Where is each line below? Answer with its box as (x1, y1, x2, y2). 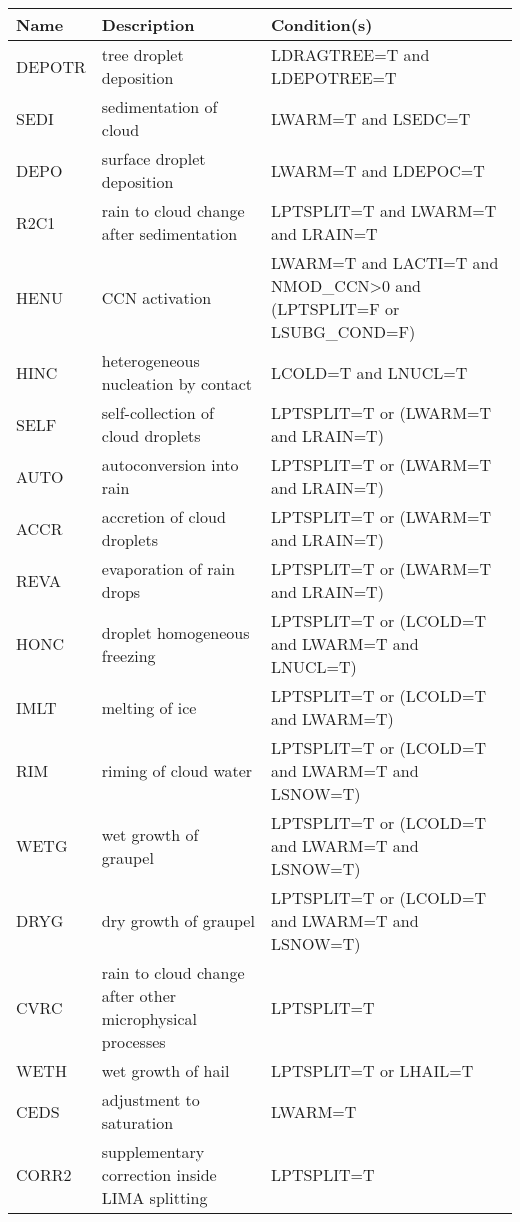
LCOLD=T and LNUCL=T (271, 360, 468, 384)
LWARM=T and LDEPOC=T (271, 158, 485, 182)
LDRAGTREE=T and (271, 43, 430, 66)
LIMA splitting (101, 1186, 208, 1209)
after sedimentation (101, 222, 238, 245)
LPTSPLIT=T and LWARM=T (271, 199, 497, 222)
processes (101, 1030, 166, 1053)
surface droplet (101, 147, 206, 170)
